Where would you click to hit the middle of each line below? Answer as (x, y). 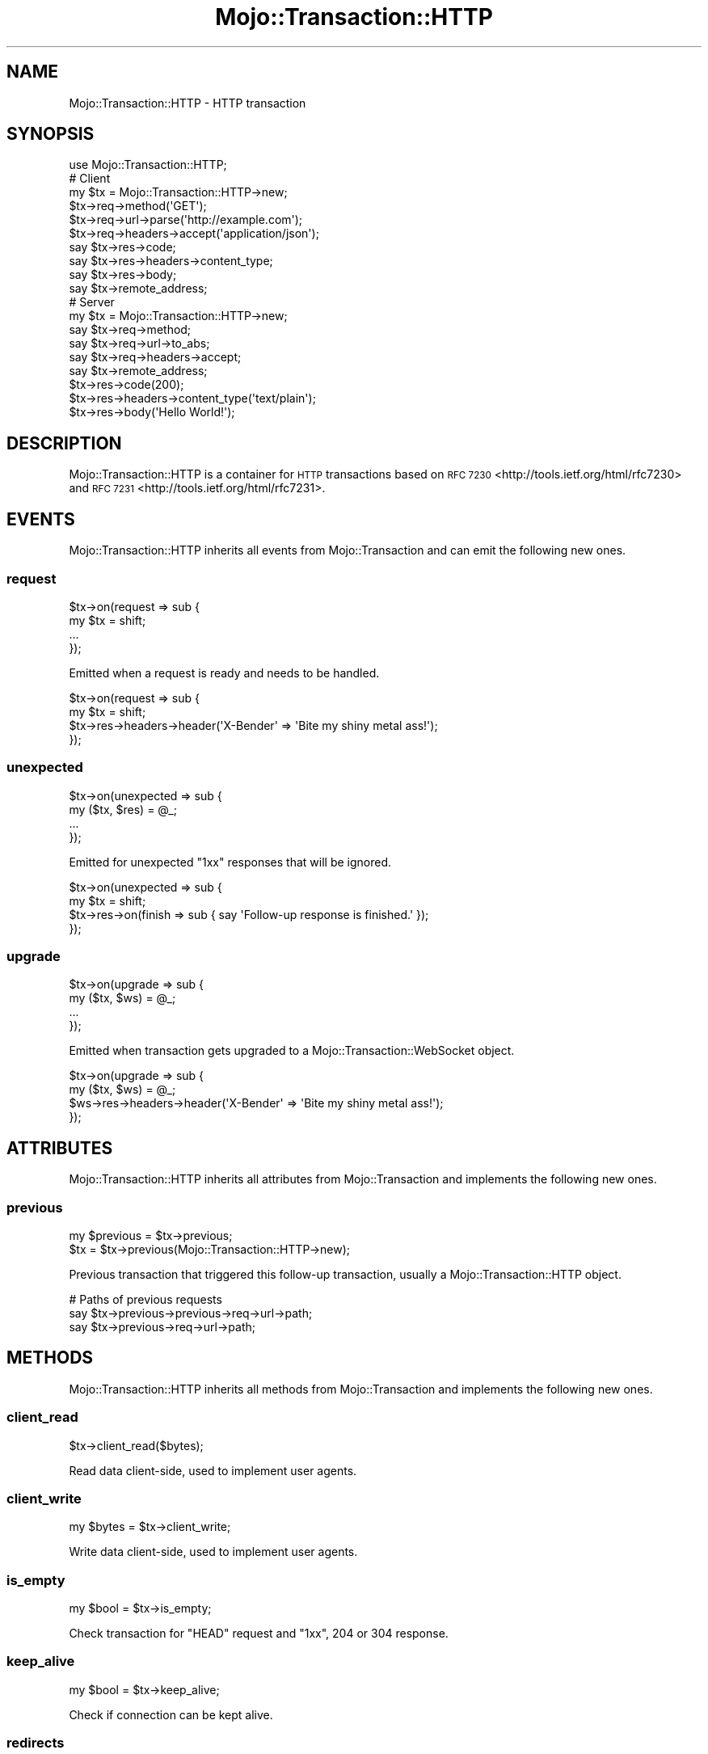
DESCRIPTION (64, 443)
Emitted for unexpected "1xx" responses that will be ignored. (230, 862)
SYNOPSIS (51, 134)
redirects (36, 1743)
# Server (92, 302)
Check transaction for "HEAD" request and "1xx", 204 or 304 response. (259, 1634)
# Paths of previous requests (145, 1299)
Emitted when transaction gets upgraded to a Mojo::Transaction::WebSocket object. (292, 1051)
